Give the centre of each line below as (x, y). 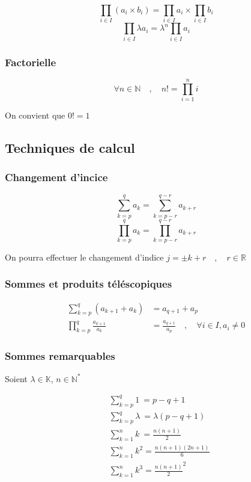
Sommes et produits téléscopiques (89, 284)
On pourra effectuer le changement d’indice (84, 257)
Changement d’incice (56, 177)
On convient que (35, 115)
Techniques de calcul (70, 147)
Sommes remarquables (60, 356)
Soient (16, 378)
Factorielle (31, 62)
